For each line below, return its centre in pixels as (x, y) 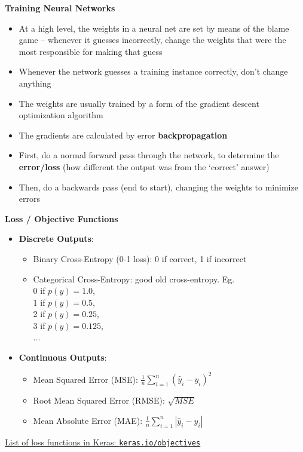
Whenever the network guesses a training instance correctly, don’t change (153, 71)
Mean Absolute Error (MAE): (88, 420)
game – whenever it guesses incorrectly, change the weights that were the (152, 40)
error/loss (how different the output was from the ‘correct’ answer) (144, 166)
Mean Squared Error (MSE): (85, 379)
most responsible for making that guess (91, 51)
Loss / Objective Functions (62, 218)
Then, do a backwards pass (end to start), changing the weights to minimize (158, 187)
